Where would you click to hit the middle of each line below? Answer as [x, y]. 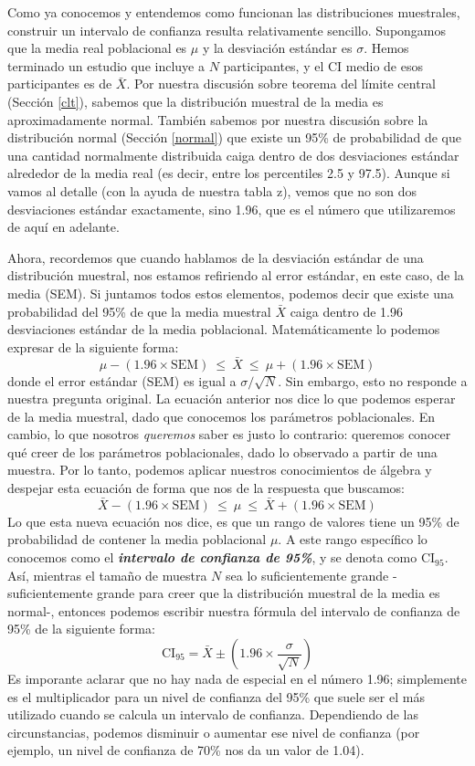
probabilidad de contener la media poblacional [137, 539]
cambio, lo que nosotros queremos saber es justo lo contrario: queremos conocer [229, 434]
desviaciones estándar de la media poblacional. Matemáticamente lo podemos [224, 329]
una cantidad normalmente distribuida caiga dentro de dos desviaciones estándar [233, 155]
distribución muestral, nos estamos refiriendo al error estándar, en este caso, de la [236, 275]
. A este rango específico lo [353, 539]
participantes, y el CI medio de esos [323, 65]
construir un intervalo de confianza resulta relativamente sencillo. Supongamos [227, 30]
